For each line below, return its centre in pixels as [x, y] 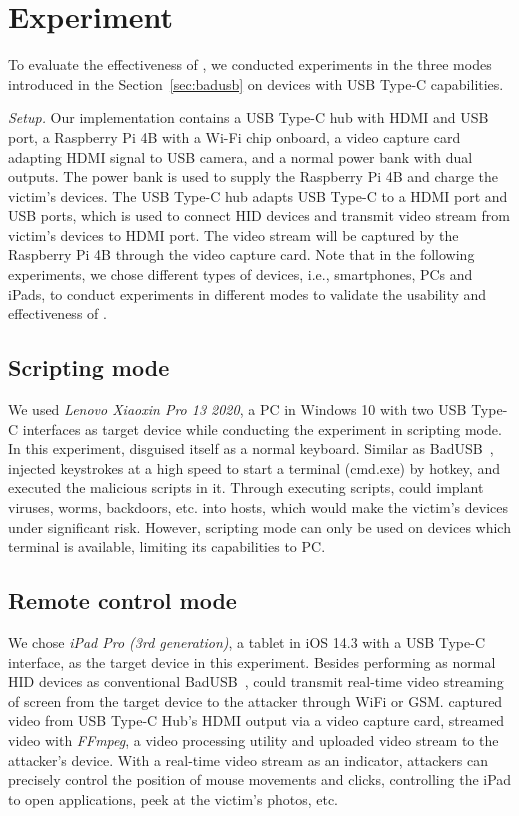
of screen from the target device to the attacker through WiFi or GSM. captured [255, 700]
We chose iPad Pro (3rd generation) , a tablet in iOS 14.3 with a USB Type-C [247, 642]
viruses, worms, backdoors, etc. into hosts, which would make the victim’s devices [258, 507]
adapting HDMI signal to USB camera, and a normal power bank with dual [240, 156]
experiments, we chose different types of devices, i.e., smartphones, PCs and [240, 274]
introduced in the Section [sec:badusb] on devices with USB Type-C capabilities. [256, 83]
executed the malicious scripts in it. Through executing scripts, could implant [246, 487]
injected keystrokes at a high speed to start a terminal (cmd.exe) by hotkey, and [254, 467]
